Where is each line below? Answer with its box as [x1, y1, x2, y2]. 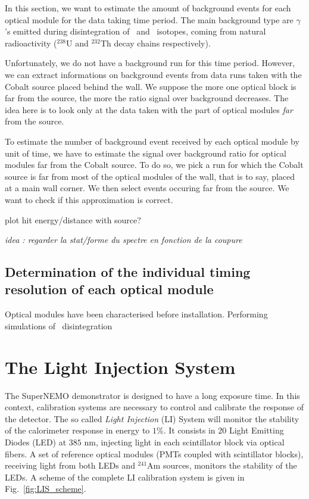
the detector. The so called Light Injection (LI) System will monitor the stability [5, 412, 299, 425]
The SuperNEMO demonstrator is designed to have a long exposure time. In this [5, 389, 300, 401]
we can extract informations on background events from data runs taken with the [5, 68, 302, 80]
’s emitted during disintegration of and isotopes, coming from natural [5, 25, 266, 38]
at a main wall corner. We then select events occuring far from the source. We [5, 182, 289, 194]
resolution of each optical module [5, 280, 214, 298]
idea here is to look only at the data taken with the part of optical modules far [5, 103, 293, 116]
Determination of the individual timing [5, 263, 251, 281]
